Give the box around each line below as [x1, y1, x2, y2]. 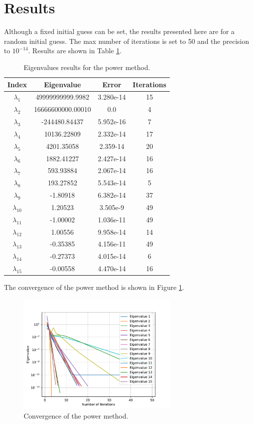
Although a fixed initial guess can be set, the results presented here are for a [4, 26, 235, 36]
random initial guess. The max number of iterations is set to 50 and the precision [4, 35, 249, 46]
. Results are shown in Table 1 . [28, 45, 122, 56]
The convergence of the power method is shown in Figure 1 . [4, 282, 185, 292]
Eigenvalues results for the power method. [24, 62, 150, 72]
